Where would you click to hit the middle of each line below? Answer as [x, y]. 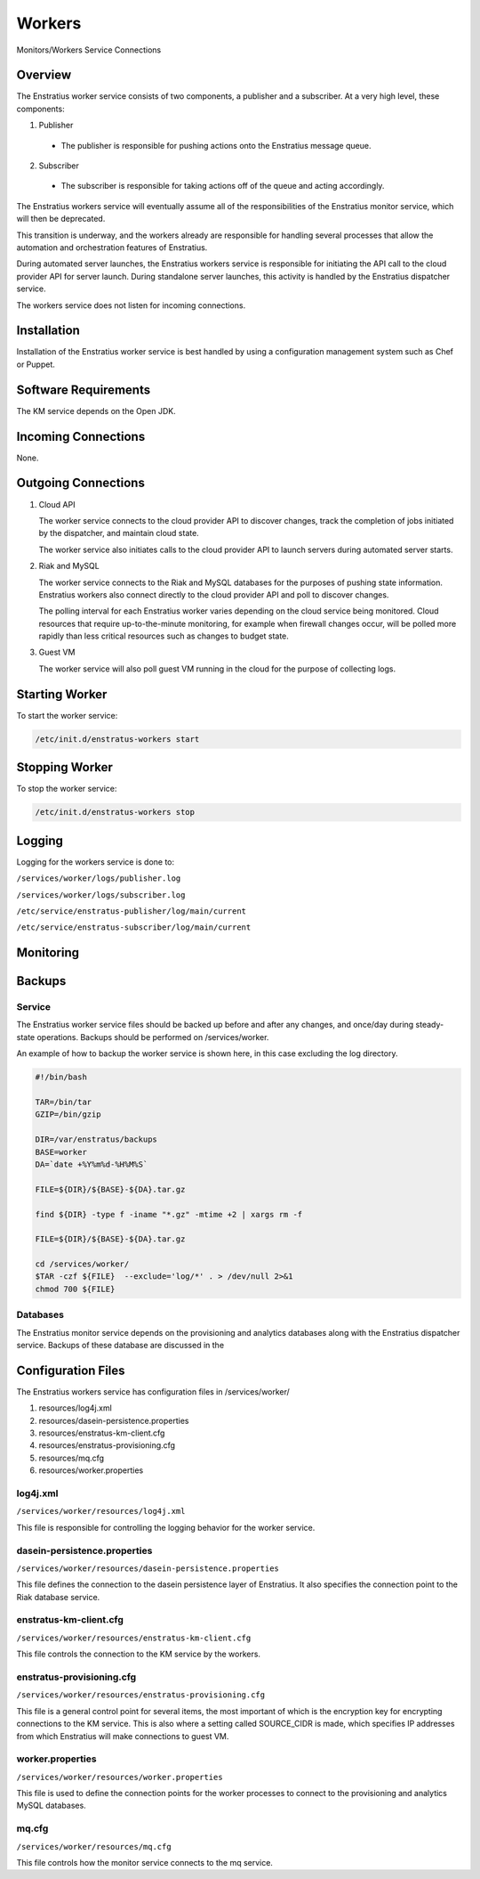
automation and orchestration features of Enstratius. [112, 247]
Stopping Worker [64, 767]
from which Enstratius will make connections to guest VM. [123, 1736]
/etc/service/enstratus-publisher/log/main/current [132, 911]
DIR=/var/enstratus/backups [96, 1139]
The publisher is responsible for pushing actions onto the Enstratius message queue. [216, 145]
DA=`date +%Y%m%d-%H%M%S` [92, 1164]
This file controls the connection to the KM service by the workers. [139, 1654]
